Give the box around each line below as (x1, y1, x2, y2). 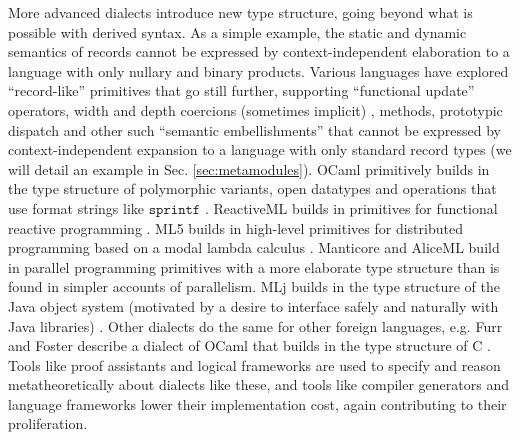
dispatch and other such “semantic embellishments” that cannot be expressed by (8, 119, 501, 140)
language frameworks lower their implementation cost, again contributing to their (8, 393, 507, 414)
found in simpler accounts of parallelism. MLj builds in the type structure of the (8, 276, 500, 297)
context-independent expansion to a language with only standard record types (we (8, 139, 512, 160)
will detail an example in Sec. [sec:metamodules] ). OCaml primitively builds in (8, 158, 490, 179)
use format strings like (8, 197, 145, 218)
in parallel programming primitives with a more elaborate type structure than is (8, 256, 500, 277)
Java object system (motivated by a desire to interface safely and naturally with (8, 295, 499, 316)
